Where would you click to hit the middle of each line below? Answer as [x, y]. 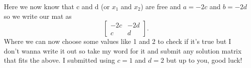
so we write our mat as [38, 16]
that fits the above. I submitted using [60, 60]
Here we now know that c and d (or [57, 6]
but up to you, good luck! [204, 60]
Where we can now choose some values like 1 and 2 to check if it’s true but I [118, 41]
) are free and [161, 6]
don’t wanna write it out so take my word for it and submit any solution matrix [123, 50]
